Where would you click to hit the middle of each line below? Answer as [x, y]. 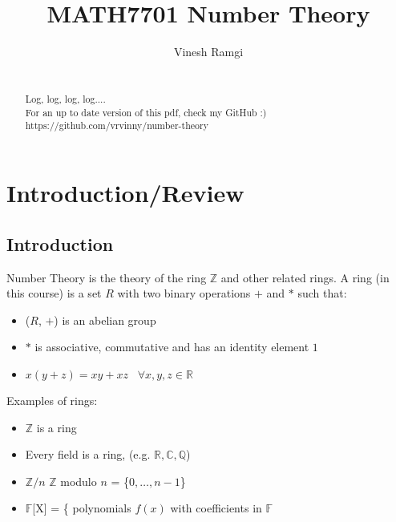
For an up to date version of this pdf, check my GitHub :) [146, 112]
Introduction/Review [125, 193]
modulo [79, 481]
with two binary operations [184, 293]
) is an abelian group [105, 320]
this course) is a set [54, 293]
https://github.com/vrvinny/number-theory [117, 125]
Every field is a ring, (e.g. [88, 454]
